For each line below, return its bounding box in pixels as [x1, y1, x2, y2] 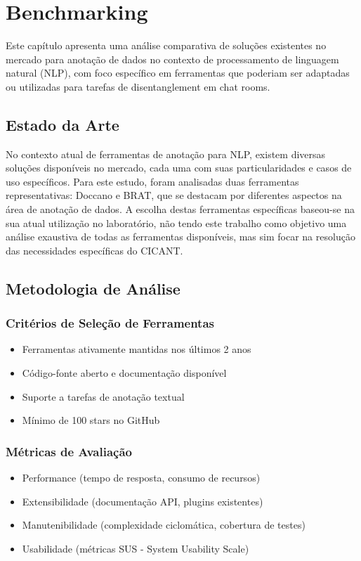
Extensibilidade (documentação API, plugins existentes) [22, 494, 263, 508]
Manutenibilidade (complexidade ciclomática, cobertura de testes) [22, 517, 306, 532]
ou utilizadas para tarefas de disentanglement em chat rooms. [6, 79, 270, 93]
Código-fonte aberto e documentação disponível [22, 366, 227, 380]
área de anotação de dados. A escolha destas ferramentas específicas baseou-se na [6, 202, 355, 217]
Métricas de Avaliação [6, 442, 132, 460]
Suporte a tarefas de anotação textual [22, 389, 185, 404]
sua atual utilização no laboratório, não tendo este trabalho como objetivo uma [6, 215, 347, 230]
